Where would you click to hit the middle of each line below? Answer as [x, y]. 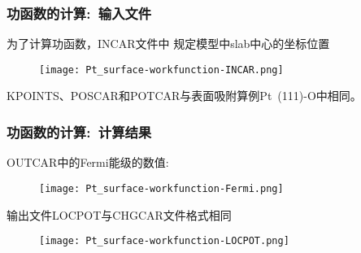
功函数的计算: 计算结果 [79, 131]
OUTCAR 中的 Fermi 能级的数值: [88, 162]
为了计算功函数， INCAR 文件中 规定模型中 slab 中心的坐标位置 [168, 44]
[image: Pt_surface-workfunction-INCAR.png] [161, 70]
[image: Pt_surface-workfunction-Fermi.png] [161, 188]
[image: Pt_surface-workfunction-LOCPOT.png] [164, 241]
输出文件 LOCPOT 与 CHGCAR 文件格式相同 [119, 214]
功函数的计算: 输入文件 [79, 13]
